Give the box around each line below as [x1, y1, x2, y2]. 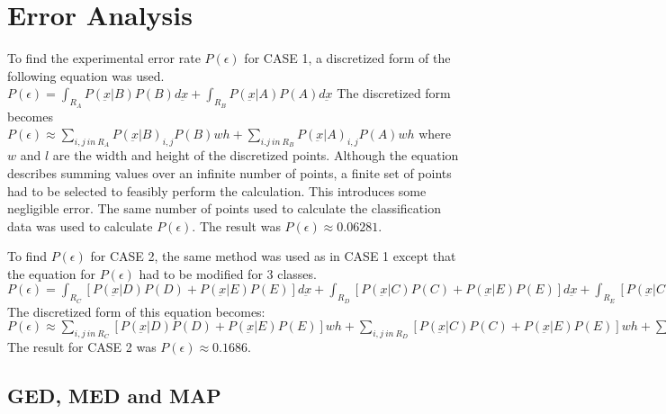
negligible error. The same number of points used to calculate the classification [7, 199, 441, 218]
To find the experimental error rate [7, 49, 201, 67]
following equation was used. [7, 66, 165, 85]
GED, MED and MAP [7, 382, 221, 409]
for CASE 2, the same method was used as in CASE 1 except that [90, 247, 456, 265]
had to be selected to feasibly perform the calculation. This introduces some [7, 181, 427, 200]
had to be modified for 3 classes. [139, 264, 317, 283]
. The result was [192, 216, 281, 235]
